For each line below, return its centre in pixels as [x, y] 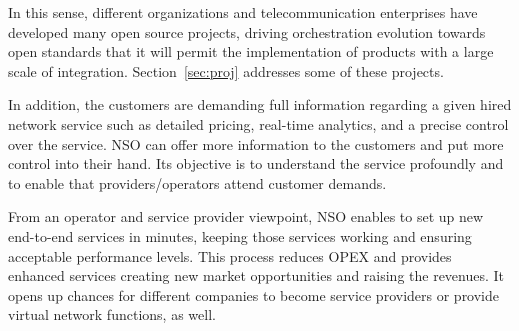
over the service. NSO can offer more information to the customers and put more [256, 143]
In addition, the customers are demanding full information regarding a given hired [260, 104]
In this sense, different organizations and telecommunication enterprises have [243, 12]
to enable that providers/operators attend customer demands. [197, 182]
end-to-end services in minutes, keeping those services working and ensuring [240, 235]
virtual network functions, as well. [112, 314]
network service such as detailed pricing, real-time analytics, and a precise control [258, 123]
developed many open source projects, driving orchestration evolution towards [247, 31]
